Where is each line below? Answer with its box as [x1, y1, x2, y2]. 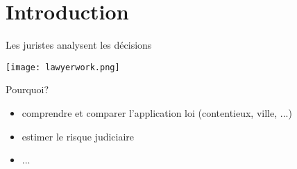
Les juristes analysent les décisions [6, 38, 152, 52]
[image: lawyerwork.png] [6, 62, 120, 72]
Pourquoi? [6, 82, 49, 97]
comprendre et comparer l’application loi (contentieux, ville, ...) [22, 105, 292, 120]
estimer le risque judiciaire [22, 129, 135, 143]
